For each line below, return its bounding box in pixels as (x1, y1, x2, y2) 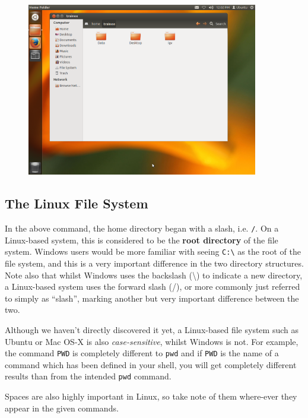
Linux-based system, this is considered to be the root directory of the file (5, 233, 278, 246)
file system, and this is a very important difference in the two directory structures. (5, 256, 304, 269)
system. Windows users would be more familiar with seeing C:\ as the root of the (5, 245, 301, 258)
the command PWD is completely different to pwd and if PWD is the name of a (5, 347, 279, 359)
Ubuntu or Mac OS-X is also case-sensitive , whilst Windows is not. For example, (5, 335, 299, 347)
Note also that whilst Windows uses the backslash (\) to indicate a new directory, (5, 268, 303, 281)
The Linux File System (5, 194, 148, 213)
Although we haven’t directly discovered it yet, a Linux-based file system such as (5, 323, 299, 335)
